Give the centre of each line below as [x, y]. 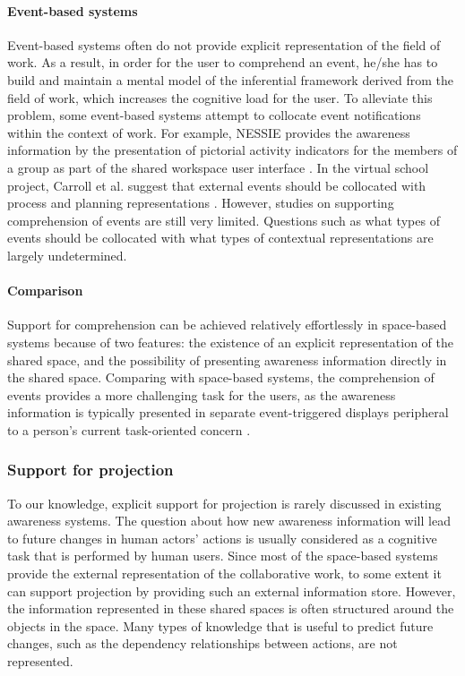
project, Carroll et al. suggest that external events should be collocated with [217, 185]
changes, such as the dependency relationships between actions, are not [202, 643]
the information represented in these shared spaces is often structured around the [231, 608]
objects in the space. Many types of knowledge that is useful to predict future [220, 625]
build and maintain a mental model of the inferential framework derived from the [231, 79]
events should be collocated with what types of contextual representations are [220, 238]
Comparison [45, 291]
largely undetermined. [67, 255]
